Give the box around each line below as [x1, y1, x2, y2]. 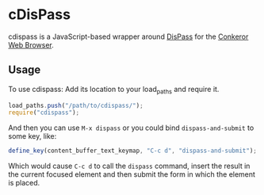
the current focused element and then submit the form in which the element [8, 170, 256, 179]
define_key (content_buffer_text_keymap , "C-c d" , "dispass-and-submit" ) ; [8, 147, 258, 155]
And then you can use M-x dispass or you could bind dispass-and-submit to [8, 123, 254, 132]
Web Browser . [8, 40, 54, 49]
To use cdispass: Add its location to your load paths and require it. [8, 84, 220, 96]
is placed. [8, 178, 40, 188]
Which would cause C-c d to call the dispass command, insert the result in [8, 161, 251, 171]
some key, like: [8, 132, 57, 141]
